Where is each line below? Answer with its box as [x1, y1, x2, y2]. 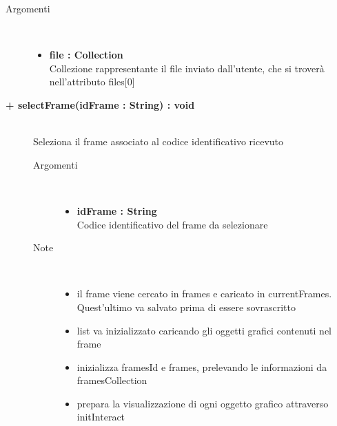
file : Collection [49, 47, 123, 62]
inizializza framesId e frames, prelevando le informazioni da [76, 359, 327, 374]
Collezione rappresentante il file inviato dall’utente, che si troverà [49, 61, 325, 75]
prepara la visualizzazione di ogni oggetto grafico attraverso [76, 396, 329, 410]
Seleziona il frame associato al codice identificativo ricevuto [33, 134, 284, 149]
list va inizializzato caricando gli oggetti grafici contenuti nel [76, 323, 332, 337]
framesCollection [76, 373, 147, 387]
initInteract [76, 409, 125, 424]
